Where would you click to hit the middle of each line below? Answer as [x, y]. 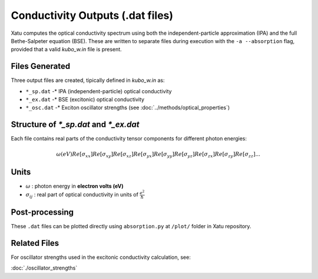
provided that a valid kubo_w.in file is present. [66, 50]
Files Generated [41, 66]
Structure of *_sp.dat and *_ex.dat [75, 125]
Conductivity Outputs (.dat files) [92, 15]
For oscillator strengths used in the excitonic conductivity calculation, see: [101, 257]
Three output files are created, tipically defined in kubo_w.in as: [88, 80]
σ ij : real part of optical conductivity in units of [82, 195]
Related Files [35, 243]
